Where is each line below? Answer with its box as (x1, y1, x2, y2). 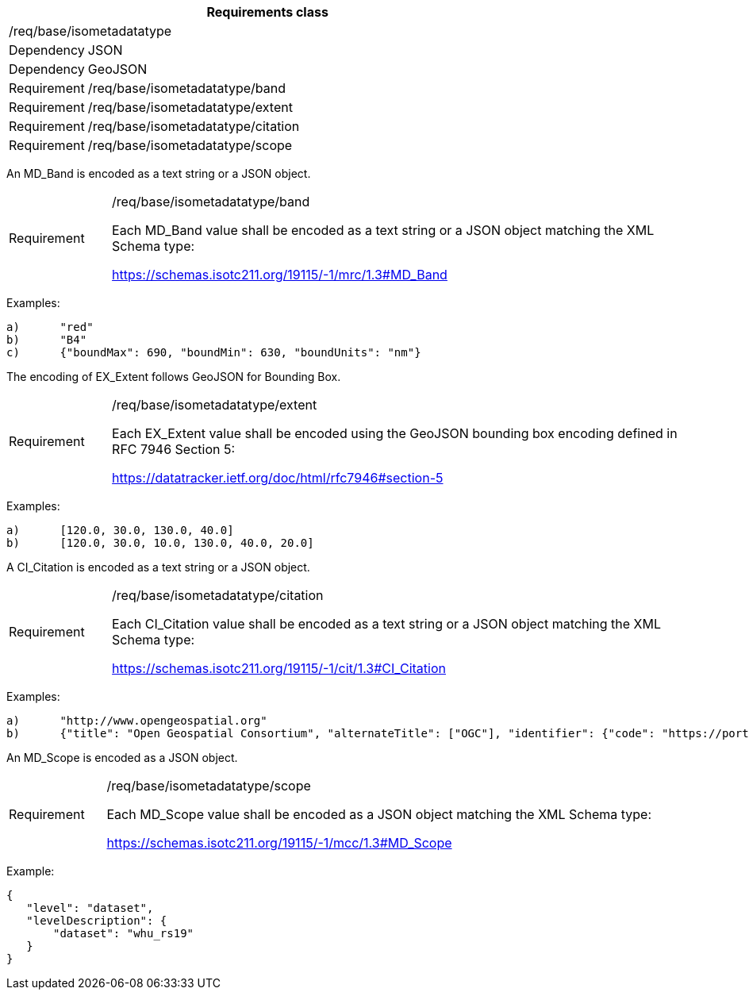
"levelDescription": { (26, 914, 167, 927)
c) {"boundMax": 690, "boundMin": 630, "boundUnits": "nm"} (6, 346, 421, 359)
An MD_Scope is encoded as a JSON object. (6, 751, 238, 764)
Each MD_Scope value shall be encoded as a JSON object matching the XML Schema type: (106, 806, 652, 822)
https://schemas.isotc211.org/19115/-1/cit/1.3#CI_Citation (112, 660, 446, 676)
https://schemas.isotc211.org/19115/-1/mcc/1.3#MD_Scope (106, 835, 452, 851)
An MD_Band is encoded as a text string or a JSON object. (6, 167, 311, 180)
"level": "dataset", (26, 902, 154, 914)
